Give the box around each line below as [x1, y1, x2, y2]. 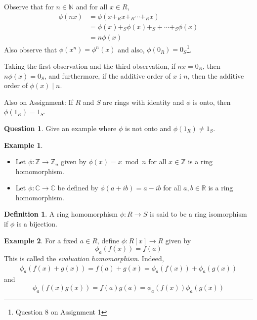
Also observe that [4, 44, 57, 54]
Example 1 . [4, 139, 43, 150]
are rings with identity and [103, 96, 184, 107]
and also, [118, 44, 145, 54]
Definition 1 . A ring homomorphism [4, 209, 118, 219]
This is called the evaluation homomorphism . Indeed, [4, 253, 164, 264]
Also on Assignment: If [4, 96, 73, 107]
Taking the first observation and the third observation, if [4, 60, 175, 71]
